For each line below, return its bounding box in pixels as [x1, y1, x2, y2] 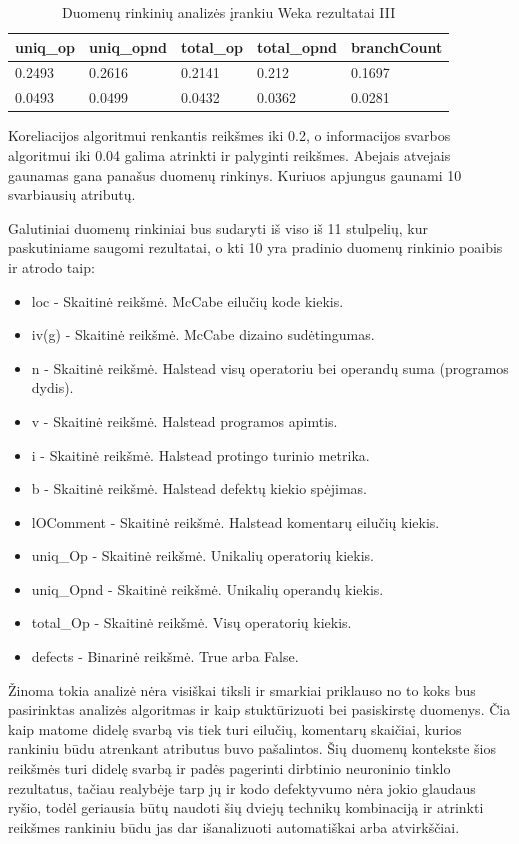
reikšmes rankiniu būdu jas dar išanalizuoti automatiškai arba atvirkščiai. [8, 816, 460, 837]
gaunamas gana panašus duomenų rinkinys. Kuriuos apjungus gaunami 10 [8, 164, 462, 185]
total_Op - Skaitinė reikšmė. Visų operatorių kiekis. [31, 612, 352, 633]
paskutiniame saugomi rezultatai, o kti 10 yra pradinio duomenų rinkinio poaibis [8, 237, 503, 258]
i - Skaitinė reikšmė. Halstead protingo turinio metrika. [31, 444, 370, 465]
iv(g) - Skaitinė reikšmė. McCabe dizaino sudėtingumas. [31, 324, 375, 345]
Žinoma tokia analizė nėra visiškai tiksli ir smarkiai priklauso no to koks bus [8, 679, 476, 700]
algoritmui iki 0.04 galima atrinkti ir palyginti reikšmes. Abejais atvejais [8, 144, 451, 165]
